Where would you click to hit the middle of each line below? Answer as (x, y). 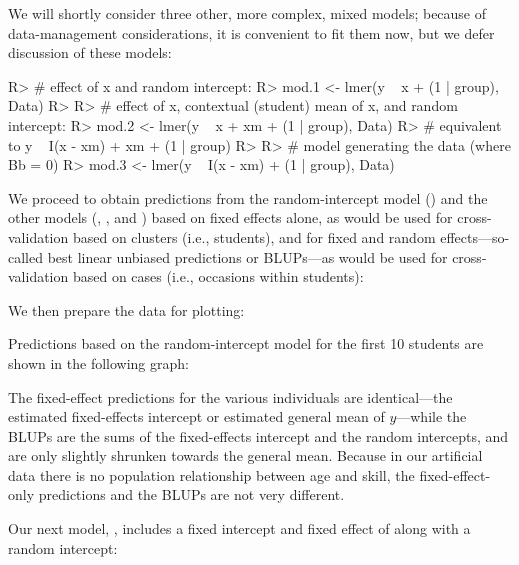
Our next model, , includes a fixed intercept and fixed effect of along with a (239, 528)
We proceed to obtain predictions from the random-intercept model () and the (248, 197)
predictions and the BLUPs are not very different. (191, 494)
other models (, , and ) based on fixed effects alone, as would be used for (230, 217)
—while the (431, 416)
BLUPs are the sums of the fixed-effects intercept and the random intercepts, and (258, 435)
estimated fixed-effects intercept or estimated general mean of (196, 416)
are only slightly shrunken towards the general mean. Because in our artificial (245, 455)
